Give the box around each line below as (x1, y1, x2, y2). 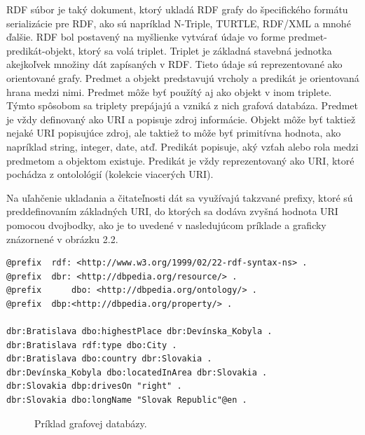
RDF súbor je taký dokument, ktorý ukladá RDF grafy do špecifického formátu (6, 2, 348, 16)
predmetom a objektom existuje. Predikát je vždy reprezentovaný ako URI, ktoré (6, 153, 354, 167)
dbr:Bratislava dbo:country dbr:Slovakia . (6, 354, 212, 364)
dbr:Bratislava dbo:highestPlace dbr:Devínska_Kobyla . (6, 326, 273, 337)
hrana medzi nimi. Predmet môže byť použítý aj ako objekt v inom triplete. (6, 84, 332, 99)
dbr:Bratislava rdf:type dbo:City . (6, 340, 177, 350)
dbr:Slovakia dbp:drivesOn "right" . (6, 381, 182, 392)
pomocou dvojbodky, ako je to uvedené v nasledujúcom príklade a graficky (6, 217, 326, 232)
